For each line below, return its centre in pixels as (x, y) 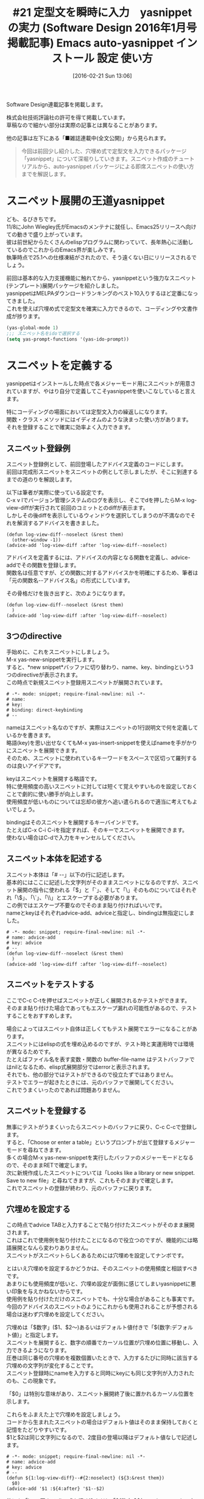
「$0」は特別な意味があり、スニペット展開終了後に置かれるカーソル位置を (100, 1394)
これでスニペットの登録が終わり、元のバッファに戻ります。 (81, 1188)
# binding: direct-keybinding (45, 710)
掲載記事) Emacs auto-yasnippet (90, 43)
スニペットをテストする (50, 984)
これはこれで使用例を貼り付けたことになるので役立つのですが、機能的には (100, 1240)
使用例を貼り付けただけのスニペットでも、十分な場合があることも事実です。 (102, 1299)
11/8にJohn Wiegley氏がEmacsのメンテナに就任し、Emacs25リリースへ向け (101, 226)
